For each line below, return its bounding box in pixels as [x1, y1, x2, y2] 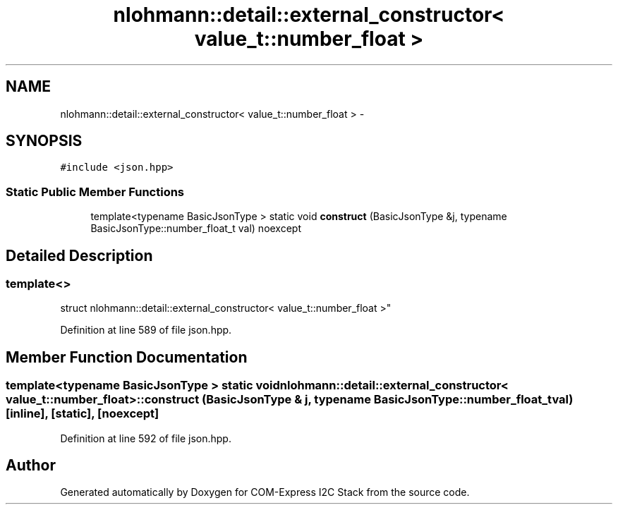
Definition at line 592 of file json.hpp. [60, 432, 231, 444]
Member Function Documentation [6, 348, 248, 366]
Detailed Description [6, 246, 153, 265]
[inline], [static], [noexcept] [6, 406, 159, 421]
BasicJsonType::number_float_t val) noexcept [90, 222, 302, 235]
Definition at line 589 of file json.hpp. [60, 324, 232, 336]
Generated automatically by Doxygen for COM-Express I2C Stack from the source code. [60, 486, 470, 499]
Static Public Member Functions [6, 184, 185, 199]
